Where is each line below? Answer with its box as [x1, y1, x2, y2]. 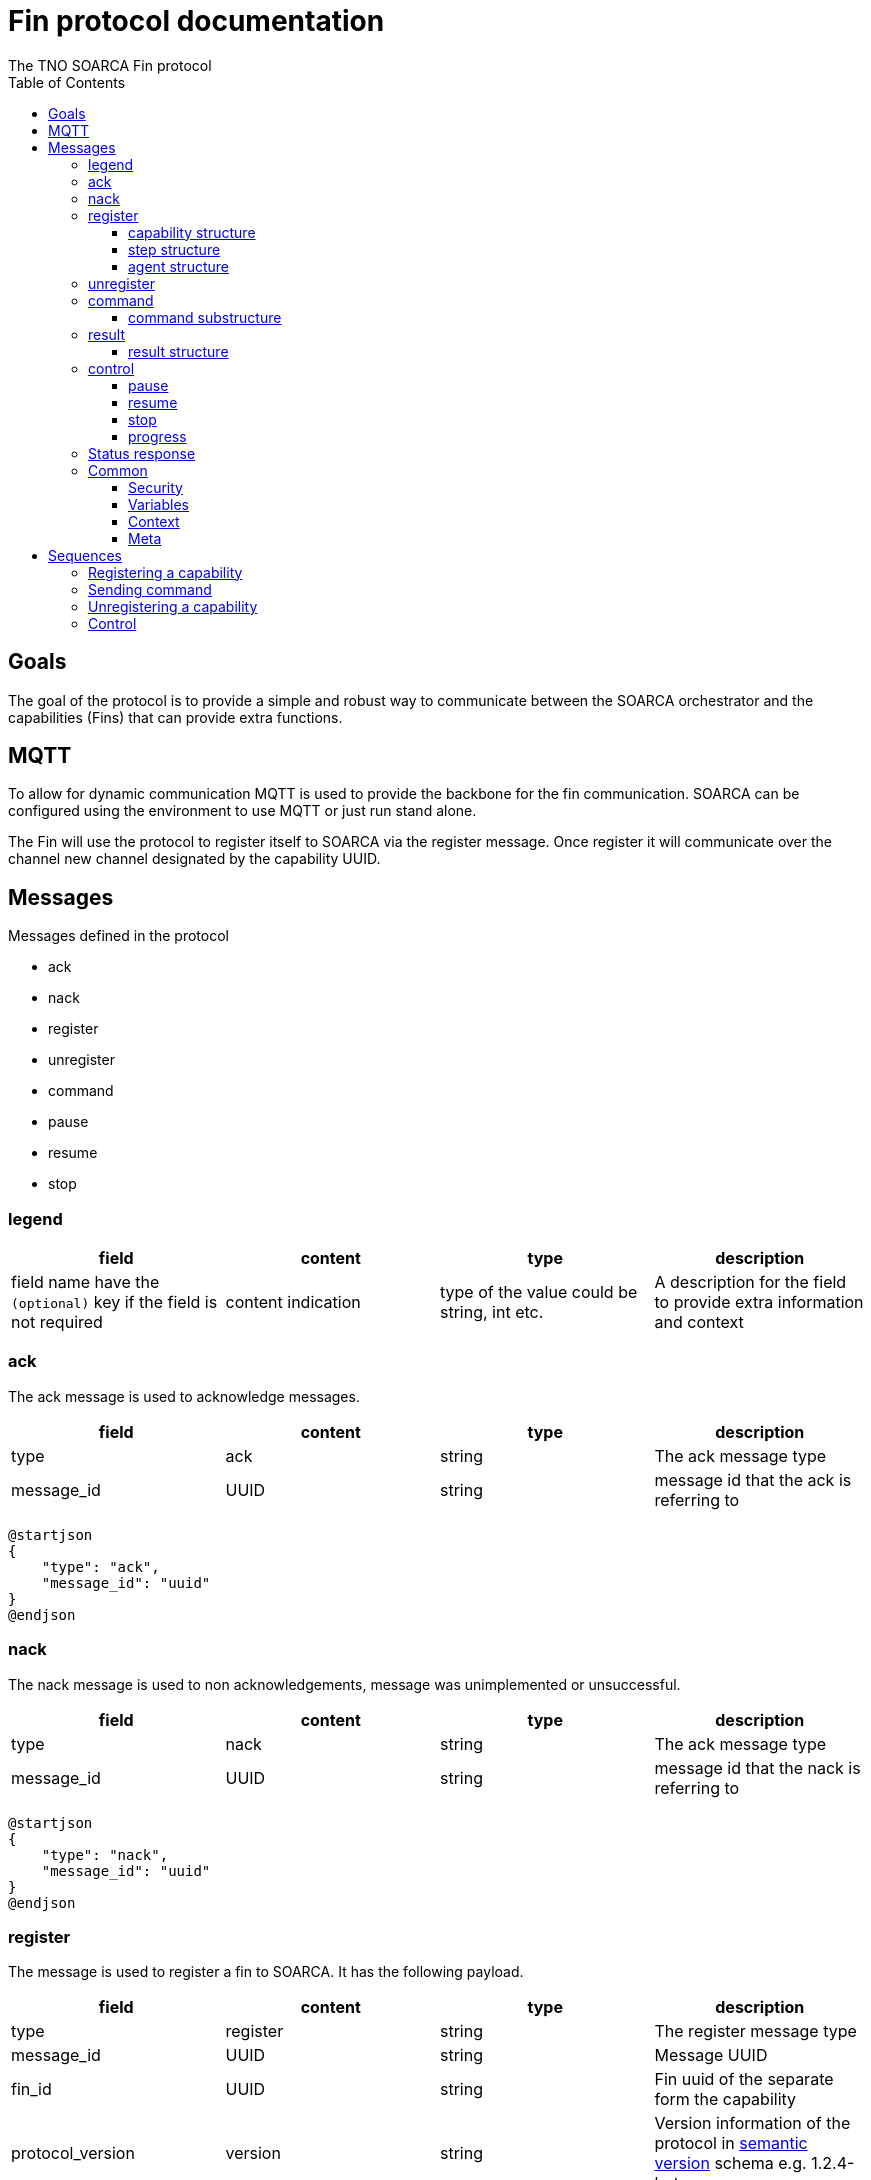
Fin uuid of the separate [654, 2069, 834, 2090]
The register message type [654, 2021, 857, 2042]
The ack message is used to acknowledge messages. [8, 1387, 360, 1405]
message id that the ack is [654, 1469, 852, 1490]
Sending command [88, 580, 212, 598]
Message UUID [654, 2045, 768, 2066]
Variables [128, 495, 189, 513]
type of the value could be [440, 1282, 638, 1303]
